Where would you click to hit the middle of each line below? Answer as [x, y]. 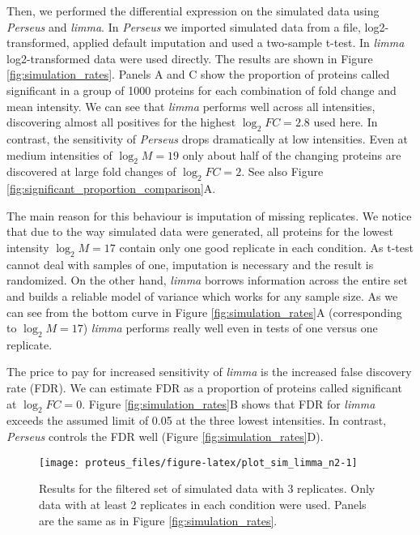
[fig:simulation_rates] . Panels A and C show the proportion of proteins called [198, 74]
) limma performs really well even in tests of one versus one [230, 328]
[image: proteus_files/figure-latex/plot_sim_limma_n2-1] [198, 462]
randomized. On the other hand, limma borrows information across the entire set [207, 280]
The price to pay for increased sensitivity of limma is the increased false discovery [209, 372]
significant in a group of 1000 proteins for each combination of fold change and [202, 90]
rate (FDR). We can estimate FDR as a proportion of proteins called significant [204, 388]
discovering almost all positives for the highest [121, 122]
